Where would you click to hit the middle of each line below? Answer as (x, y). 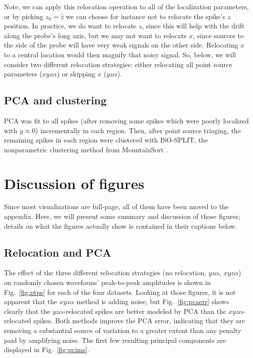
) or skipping (76, 74)
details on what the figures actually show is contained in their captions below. (121, 226)
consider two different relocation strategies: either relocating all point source (118, 64)
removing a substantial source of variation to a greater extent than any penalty (123, 330)
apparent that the (31, 301)
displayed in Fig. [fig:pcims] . (47, 349)
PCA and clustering (55, 100)
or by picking (24, 16)
